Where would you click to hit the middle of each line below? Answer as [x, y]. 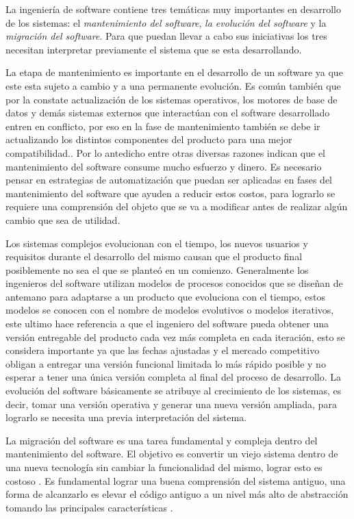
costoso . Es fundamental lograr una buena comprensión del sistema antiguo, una [176, 480]
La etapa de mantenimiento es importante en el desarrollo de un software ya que [174, 72]
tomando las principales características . [89, 507]
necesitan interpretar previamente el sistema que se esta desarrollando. [154, 49]
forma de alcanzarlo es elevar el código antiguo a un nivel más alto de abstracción [177, 494]
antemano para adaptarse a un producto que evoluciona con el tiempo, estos [166, 296]
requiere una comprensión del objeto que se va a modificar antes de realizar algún [177, 206]
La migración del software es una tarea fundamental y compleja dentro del [162, 440]
